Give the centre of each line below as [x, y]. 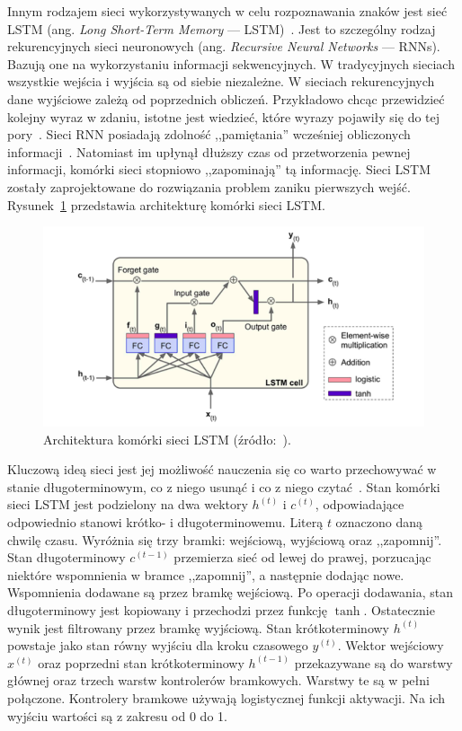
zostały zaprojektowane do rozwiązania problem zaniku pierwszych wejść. [209, 186]
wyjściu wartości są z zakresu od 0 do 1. [117, 715]
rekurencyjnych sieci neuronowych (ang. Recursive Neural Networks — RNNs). [224, 46]
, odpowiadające [360, 504]
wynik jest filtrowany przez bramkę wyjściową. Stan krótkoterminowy [199, 627]
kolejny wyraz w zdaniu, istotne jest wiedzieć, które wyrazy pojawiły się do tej [224, 116]
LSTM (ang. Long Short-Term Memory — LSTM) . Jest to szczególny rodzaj [222, 28]
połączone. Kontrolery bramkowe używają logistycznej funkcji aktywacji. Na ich [227, 697]
